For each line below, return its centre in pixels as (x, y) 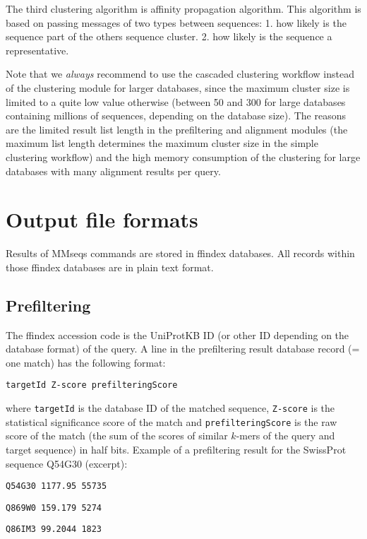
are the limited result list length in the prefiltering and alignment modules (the (177, 129)
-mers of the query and (285, 436)
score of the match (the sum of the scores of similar (117, 436)
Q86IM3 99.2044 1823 (54, 529)
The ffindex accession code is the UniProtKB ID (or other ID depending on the (178, 334)
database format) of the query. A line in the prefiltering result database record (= (183, 349)
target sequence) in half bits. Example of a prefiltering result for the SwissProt (176, 449)
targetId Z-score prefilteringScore (92, 385)
